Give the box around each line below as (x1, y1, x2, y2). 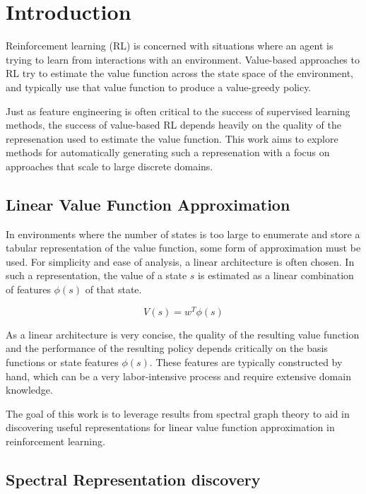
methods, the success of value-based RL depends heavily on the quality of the (6, 117, 341, 132)
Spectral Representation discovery (6, 468, 261, 490)
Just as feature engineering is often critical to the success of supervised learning (6, 103, 350, 118)
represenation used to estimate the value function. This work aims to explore (6, 131, 338, 146)
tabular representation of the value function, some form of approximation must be (6, 240, 361, 255)
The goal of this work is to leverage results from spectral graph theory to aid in (6, 406, 350, 421)
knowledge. (6, 382, 53, 397)
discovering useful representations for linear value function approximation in (6, 420, 335, 435)
